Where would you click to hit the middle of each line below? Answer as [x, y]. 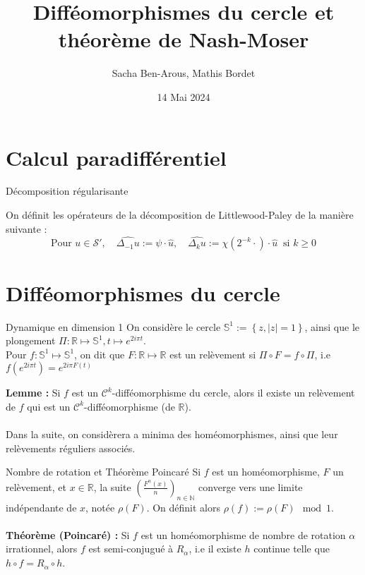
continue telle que [292, 549]
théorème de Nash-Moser [184, 39]
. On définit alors [184, 507]
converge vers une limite [251, 486]
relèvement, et [36, 486]
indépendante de [41, 507]
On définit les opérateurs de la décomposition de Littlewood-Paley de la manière [180, 215]
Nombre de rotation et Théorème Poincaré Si [103, 472]
